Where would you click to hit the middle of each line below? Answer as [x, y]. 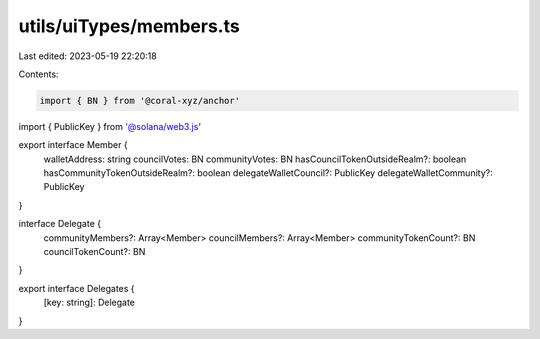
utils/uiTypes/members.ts [129, 26]
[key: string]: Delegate [89, 302]
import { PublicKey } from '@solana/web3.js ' [110, 126]
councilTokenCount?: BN [94, 252]
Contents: [38, 74]
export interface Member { [73, 145]
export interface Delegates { [76, 288]
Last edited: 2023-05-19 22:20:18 [87, 56]
